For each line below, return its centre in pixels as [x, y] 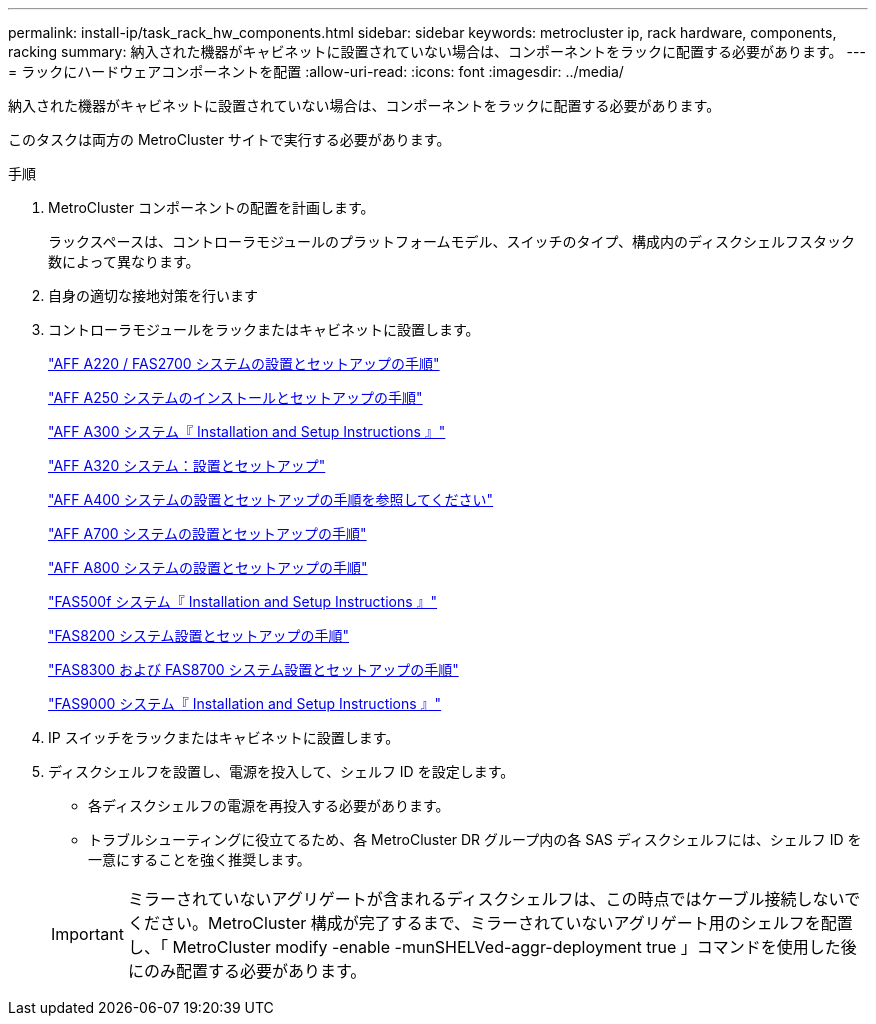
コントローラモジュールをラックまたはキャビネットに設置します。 [264, 329]
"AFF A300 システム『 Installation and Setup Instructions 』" [247, 431]
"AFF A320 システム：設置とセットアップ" [187, 465]
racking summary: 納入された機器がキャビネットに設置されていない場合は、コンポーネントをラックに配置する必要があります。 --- [437, 51]
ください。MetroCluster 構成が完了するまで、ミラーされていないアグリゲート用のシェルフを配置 [490, 923]
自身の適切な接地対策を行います [153, 295]
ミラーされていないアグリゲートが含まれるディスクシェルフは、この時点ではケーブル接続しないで [494, 899]
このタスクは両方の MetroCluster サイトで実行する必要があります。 [229, 139]
